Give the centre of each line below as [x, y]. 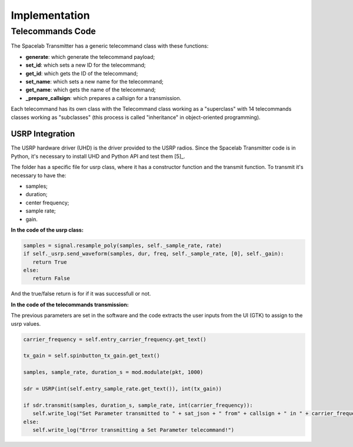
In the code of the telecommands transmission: [70, 304]
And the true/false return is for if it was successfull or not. [81, 294]
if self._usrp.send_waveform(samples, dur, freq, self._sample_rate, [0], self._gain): [154, 254]
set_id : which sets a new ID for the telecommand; [86, 65]
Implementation [51, 15]
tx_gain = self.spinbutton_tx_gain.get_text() [91, 356]
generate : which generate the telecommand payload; [90, 57]
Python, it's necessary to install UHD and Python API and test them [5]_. [98, 156]
